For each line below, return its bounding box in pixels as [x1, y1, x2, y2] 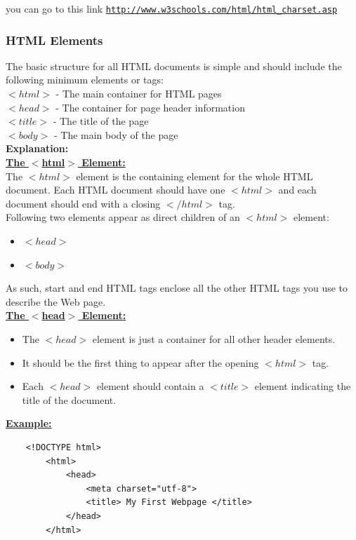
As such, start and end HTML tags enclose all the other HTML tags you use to [6, 281, 348, 295]
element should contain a [96, 379, 204, 393]
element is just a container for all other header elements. [92, 331, 336, 346]
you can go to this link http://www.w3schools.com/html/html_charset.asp [6, 1, 338, 15]
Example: [6, 416, 52, 431]
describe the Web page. [6, 294, 106, 309]
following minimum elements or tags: [6, 72, 164, 87]
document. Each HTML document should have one [6, 182, 225, 197]
